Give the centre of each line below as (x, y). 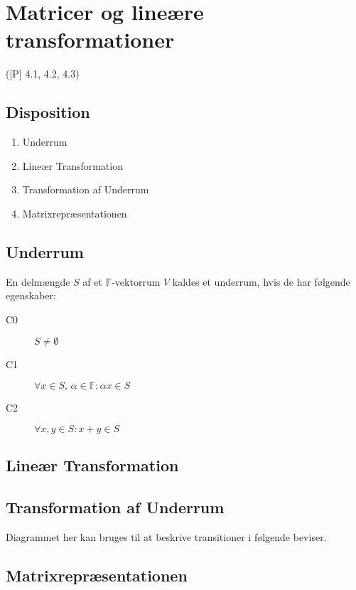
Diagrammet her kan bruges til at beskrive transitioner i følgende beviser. (166, 536)
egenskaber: (31, 295)
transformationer (90, 39)
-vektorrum (136, 281)
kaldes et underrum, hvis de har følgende (261, 281)
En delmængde (38, 281)
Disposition (48, 112)
